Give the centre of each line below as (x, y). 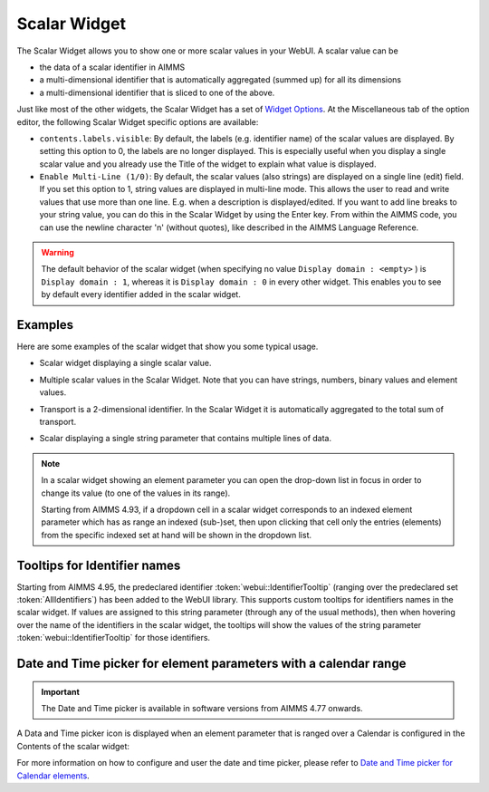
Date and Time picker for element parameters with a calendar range (211, 664)
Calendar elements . (53, 776)
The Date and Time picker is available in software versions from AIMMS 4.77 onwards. (202, 709)
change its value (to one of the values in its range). (136, 493)
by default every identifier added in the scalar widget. (141, 295)
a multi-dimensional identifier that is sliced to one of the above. (157, 92)
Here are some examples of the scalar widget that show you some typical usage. (168, 347)
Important (61, 691)
